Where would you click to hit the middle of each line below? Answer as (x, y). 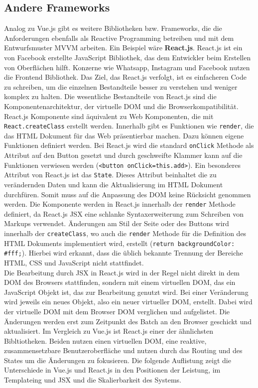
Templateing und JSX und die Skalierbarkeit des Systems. (93, 380)
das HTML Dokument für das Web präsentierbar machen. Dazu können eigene (124, 135)
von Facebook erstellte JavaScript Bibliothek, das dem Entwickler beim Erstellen (128, 57)
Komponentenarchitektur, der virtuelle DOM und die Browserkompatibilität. (121, 106)
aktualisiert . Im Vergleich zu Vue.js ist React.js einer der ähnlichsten (109, 331)
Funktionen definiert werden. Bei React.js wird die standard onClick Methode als (129, 145)
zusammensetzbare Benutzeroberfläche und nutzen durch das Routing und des (123, 350)
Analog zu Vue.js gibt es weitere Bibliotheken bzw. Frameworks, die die (113, 28)
